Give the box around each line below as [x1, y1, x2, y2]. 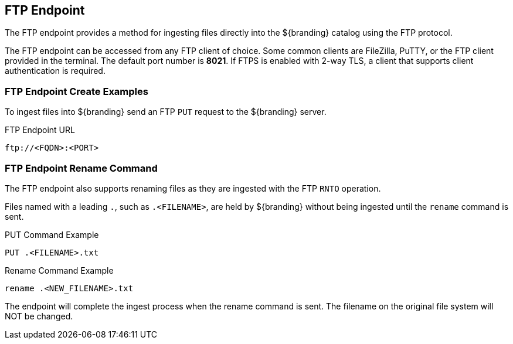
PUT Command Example [5, 229, 99, 240]
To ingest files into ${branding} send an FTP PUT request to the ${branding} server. [5, 107, 327, 117]
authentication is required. [5, 66, 106, 76]
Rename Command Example [5, 265, 114, 275]
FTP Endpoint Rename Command [5, 162, 158, 174]
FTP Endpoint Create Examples [5, 85, 148, 97]
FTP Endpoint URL [5, 125, 75, 135]
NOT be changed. [5, 311, 73, 321]
